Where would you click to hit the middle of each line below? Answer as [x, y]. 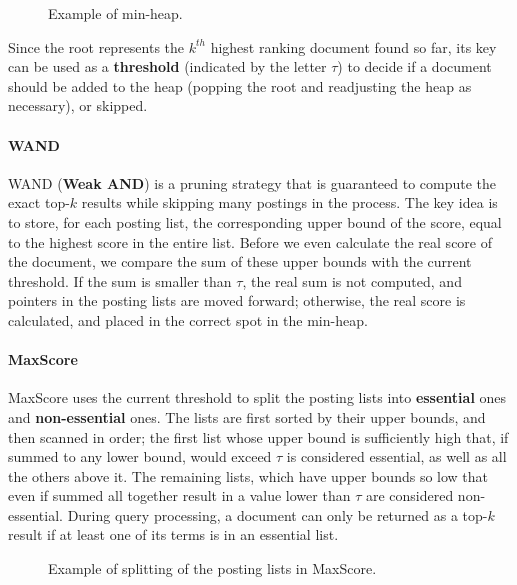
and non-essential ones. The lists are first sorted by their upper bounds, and [247, 416]
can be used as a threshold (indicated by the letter [167, 66]
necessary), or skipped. [78, 105]
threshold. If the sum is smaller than [120, 280]
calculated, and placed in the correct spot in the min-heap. [188, 319]
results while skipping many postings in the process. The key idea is [289, 202]
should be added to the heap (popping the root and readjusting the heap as [240, 85]
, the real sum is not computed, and [352, 280]
